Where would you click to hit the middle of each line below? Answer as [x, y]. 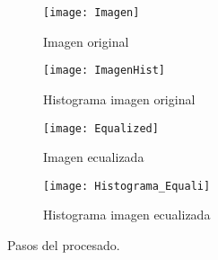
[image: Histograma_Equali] [127, 186]
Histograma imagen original [119, 99]
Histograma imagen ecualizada [127, 215]
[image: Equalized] [101, 128]
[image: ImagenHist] [105, 71]
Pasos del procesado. [64, 245]
